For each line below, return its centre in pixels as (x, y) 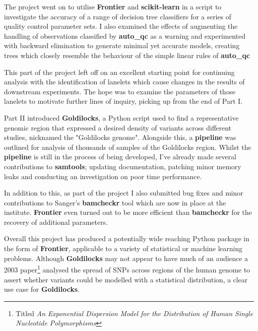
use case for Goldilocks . (42, 289)
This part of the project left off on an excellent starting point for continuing (119, 72)
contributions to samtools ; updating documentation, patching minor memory (123, 166)
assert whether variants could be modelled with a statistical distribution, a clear (126, 279)
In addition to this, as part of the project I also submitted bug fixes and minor (124, 193)
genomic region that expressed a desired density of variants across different (118, 127)
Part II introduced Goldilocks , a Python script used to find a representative (121, 117)
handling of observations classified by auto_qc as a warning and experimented (125, 35)
